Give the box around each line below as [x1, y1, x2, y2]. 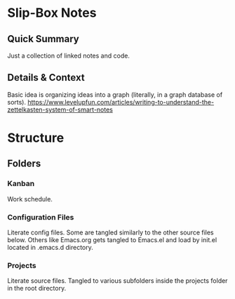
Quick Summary [7, 33, 79, 45]
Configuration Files [7, 212, 74, 222]
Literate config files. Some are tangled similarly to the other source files [7, 228, 214, 237]
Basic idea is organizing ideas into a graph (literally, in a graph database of [7, 90, 223, 99]
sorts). [7, 98, 27, 106]
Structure [7, 130, 65, 145]
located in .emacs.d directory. [7, 243, 93, 251]
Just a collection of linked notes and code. [7, 51, 130, 60]
